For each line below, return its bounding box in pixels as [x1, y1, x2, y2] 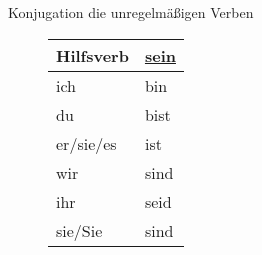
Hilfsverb [56, 43, 129, 67]
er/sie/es [56, 131, 117, 155]
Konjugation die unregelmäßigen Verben [8, 2, 254, 22]
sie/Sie [56, 218, 103, 242]
